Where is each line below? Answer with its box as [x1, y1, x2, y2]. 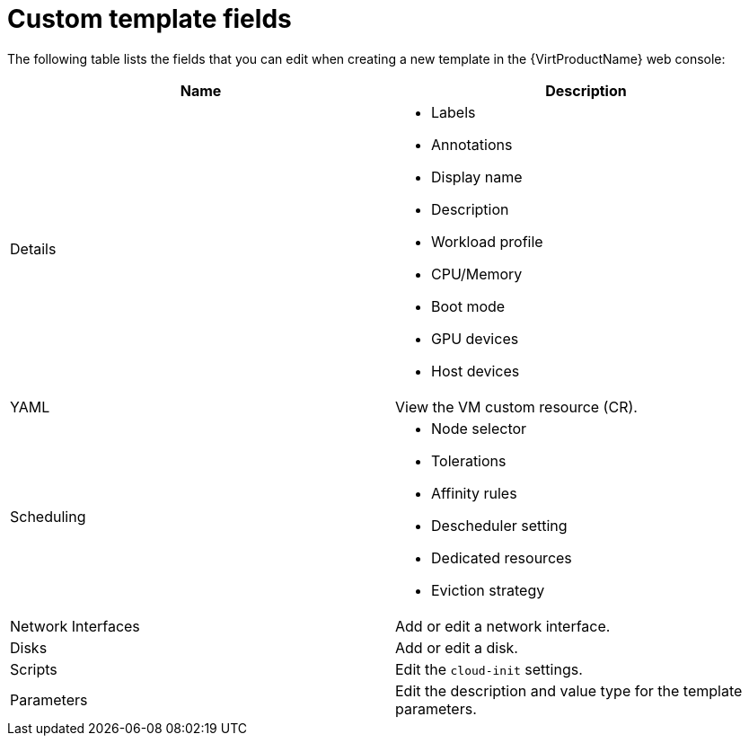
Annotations [431, 135, 513, 154]
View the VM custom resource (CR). [395, 397, 638, 416]
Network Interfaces [10, 616, 140, 635]
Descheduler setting [431, 516, 568, 535]
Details [10, 239, 57, 258]
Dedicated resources [431, 548, 572, 567]
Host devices [431, 361, 520, 380]
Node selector [431, 419, 527, 438]
